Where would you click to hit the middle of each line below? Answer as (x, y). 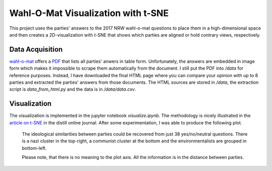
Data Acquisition (36, 49)
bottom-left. (34, 148)
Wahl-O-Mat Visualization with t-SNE (89, 13)
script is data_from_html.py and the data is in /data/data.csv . (73, 89)
